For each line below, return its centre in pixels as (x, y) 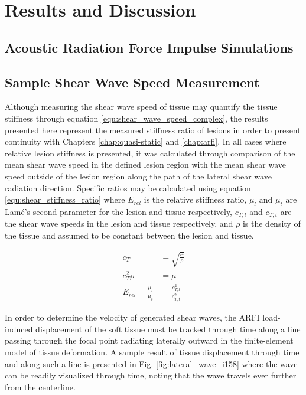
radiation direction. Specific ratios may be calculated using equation (128, 187)
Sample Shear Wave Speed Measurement (132, 82)
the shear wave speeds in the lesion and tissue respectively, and (119, 223)
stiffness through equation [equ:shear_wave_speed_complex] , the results (136, 118)
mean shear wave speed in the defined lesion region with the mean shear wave (145, 164)
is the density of (271, 223)
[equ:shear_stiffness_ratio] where (65, 199)
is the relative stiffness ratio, (195, 199)
